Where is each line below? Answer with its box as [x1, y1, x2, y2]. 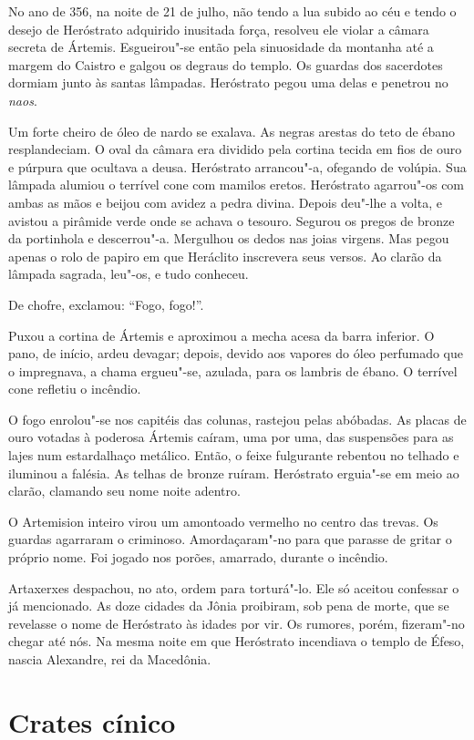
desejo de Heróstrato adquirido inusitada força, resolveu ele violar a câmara [8, 19, 429, 38]
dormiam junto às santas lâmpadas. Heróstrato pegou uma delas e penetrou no [8, 73, 448, 92]
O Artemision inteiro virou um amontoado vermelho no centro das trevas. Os [8, 511, 438, 530]
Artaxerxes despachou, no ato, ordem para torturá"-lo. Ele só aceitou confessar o [8, 578, 459, 597]
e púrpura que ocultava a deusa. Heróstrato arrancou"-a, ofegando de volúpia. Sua [8, 157, 467, 176]
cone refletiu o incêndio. [8, 379, 141, 398]
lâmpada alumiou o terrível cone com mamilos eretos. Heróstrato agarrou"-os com [8, 175, 465, 194]
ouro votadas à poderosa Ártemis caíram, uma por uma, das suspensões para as [8, 427, 454, 447]
